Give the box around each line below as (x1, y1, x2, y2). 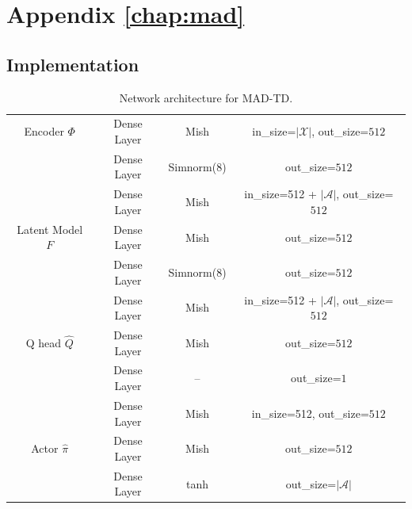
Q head (25, 334, 62, 350)
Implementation (6, 52, 139, 76)
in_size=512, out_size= (251, 404, 369, 421)
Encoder (24, 123, 64, 140)
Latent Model (17, 220, 83, 237)
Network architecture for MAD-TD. (119, 89, 293, 105)
